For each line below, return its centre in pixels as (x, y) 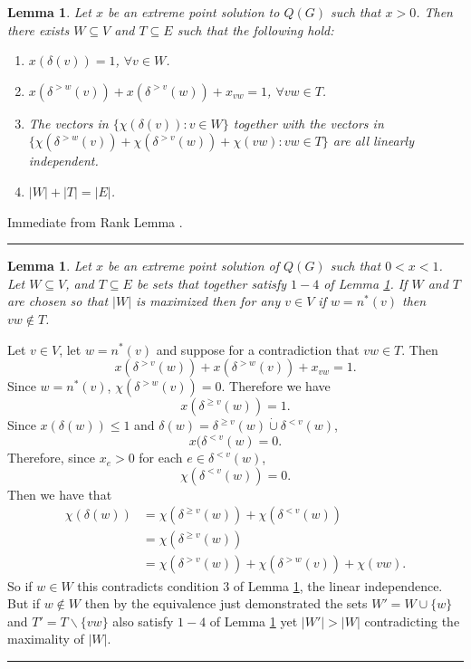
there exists (38, 29)
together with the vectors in (308, 123)
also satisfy (143, 621)
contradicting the (412, 621)
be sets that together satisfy (211, 283)
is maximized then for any (208, 301)
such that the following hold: (255, 29)
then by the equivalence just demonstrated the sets (226, 603)
